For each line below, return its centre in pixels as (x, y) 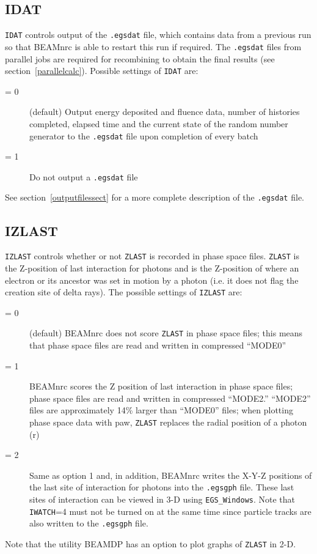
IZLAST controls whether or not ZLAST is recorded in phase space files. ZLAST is (152, 256)
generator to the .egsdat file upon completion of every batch (144, 135)
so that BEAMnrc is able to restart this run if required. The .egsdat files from (153, 46)
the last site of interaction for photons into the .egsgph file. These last (162, 487)
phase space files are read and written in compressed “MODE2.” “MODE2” (170, 398)
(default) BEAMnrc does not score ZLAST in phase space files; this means (166, 333)
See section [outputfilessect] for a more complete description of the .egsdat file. (155, 197)
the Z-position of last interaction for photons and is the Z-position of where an (152, 268)
